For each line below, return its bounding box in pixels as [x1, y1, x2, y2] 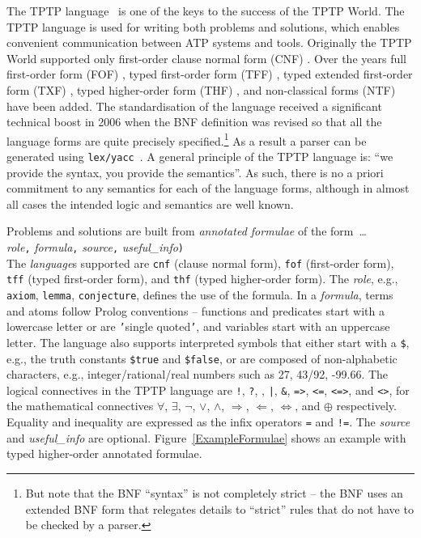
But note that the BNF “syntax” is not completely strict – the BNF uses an [25, 484, 403, 501]
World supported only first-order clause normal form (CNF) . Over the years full [6, 49, 407, 66]
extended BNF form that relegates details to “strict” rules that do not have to [25, 500, 414, 517]
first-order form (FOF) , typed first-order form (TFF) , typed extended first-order [6, 66, 413, 83]
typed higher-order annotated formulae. [6, 445, 202, 462]
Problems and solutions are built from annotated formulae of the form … [6, 222, 367, 239]
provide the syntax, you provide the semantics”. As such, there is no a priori [6, 163, 384, 180]
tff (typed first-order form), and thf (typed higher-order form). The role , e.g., [6, 270, 398, 287]
